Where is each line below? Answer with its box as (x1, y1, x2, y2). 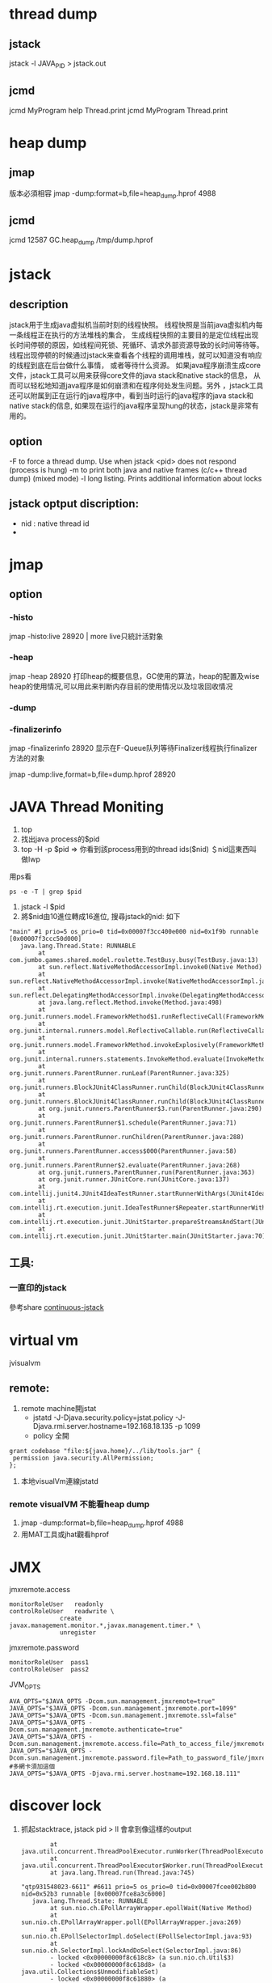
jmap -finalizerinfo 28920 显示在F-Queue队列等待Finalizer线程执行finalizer (9, 744, 257, 753)
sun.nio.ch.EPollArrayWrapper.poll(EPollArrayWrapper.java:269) (20, 1918, 242, 1926)
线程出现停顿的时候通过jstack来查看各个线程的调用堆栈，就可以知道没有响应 (9, 350, 262, 360)
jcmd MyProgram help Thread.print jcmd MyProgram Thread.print (9, 105, 228, 115)
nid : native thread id (20, 519, 90, 528)
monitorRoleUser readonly (9, 1600, 104, 1608)
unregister (60, 1629, 96, 1637)
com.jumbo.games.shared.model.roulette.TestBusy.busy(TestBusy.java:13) (9, 955, 259, 964)
